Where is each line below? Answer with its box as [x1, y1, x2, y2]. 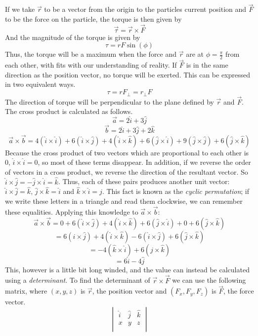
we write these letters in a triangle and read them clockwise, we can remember [5, 195, 243, 206]
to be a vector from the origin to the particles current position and [44, 4, 247, 14]
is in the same [186, 60, 228, 70]
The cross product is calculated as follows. [5, 106, 133, 116]
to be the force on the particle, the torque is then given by [5, 13, 182, 24]
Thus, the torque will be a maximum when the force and [5, 49, 177, 59]
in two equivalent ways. [5, 79, 76, 89]
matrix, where [5, 286, 47, 296]
